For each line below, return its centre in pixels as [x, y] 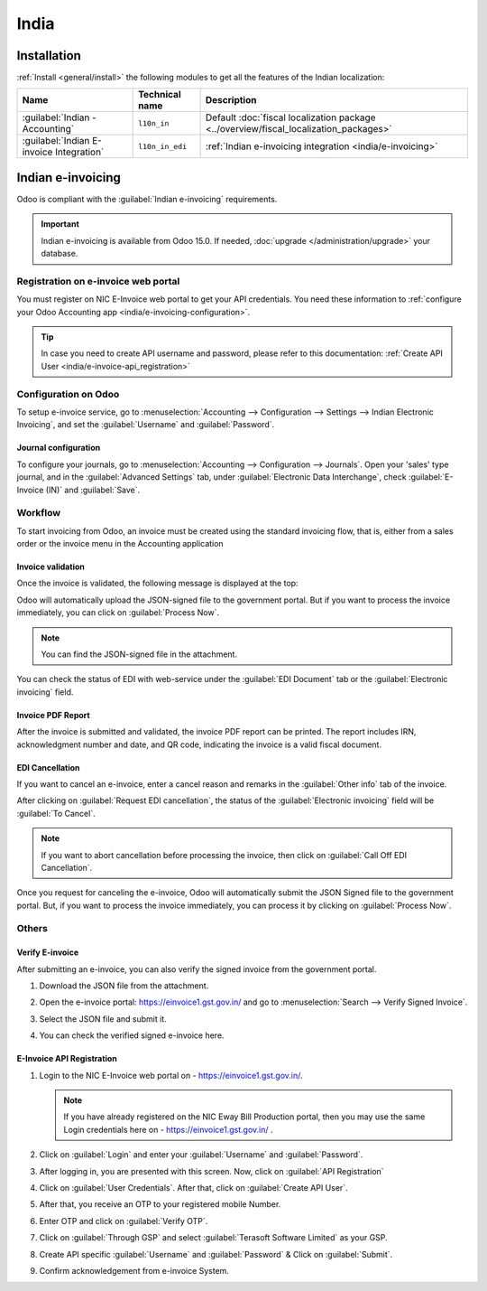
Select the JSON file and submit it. [103, 1019]
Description [231, 100]
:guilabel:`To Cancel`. [56, 813]
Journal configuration [59, 448]
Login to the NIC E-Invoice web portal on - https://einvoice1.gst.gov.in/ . [171, 1075]
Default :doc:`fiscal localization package [290, 117]
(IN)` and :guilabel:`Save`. [93, 490]
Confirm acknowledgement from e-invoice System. [134, 1270]
